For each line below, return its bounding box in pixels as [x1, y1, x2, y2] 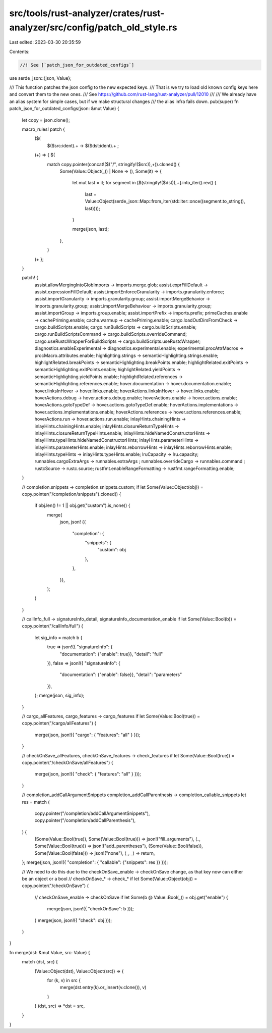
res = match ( [22, 799, 50, 805]
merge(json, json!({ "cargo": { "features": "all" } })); [34, 732, 141, 738]
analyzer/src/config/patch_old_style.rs [9, 22, 177, 33]
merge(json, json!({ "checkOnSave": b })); [47, 906, 134, 912]
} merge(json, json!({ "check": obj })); [34, 917, 112, 923]
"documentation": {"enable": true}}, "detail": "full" [59, 651, 163, 657]
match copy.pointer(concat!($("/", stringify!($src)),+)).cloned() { [47, 161, 180, 167]
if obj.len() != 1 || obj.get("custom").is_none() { [34, 502, 130, 508]
